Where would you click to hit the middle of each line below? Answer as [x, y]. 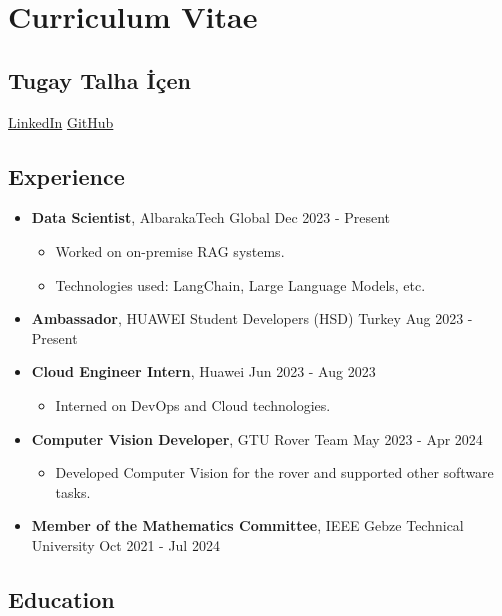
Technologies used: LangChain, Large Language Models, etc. [240, 284]
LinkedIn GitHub [61, 121]
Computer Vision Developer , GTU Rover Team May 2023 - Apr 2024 [257, 438]
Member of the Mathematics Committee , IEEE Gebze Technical [247, 525]
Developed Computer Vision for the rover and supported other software [274, 472]
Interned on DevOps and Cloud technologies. [193, 404]
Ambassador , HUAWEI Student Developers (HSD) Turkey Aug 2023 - [252, 318]
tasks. [73, 491]
